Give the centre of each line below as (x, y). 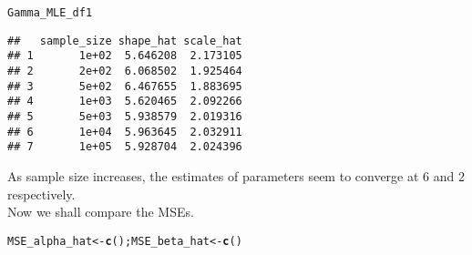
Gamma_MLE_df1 (50, 13)
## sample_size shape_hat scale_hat (125, 41)
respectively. (41, 194)
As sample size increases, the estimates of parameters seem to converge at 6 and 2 (236, 175)
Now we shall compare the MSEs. (101, 212)
